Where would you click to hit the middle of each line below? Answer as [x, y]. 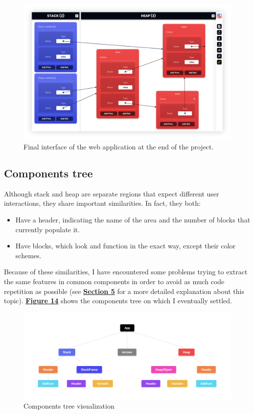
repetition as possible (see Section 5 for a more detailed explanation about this [124, 291]
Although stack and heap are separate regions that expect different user [112, 193]
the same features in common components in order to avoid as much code [114, 281]
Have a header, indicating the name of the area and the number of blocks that [133, 219]
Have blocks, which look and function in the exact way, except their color [126, 246]
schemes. [28, 255]
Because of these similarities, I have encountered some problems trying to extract [126, 272]
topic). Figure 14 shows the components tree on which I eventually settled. [118, 301]
